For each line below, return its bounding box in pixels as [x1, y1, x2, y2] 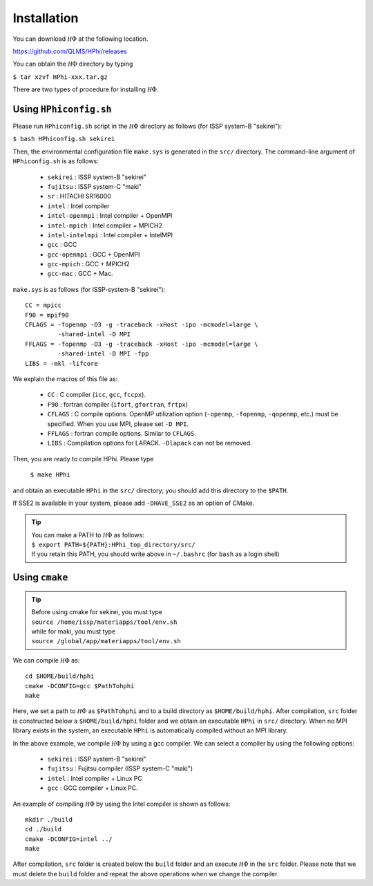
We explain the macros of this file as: [12, 375, 118, 383]
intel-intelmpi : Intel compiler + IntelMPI [47, 230, 173, 239]
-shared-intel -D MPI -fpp [57, 350, 149, 358]
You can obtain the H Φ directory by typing [12, 59, 133, 68]
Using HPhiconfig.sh [12, 103, 112, 115]
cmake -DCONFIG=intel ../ [25, 835, 113, 843]
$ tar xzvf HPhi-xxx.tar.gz [12, 73, 108, 81]
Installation [12, 10, 79, 26]
